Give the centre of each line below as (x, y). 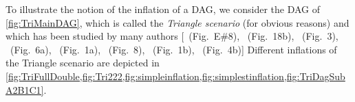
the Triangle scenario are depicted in (83, 63)
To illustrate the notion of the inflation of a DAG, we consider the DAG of (163, 9)
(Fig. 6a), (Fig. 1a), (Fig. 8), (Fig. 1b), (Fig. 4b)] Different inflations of (173, 49)
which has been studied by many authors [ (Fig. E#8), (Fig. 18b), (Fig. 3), (172, 36)
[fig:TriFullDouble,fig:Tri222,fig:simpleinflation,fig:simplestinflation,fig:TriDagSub (175, 76)
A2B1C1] (25, 89)
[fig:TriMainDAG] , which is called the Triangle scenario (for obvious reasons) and (177, 22)
